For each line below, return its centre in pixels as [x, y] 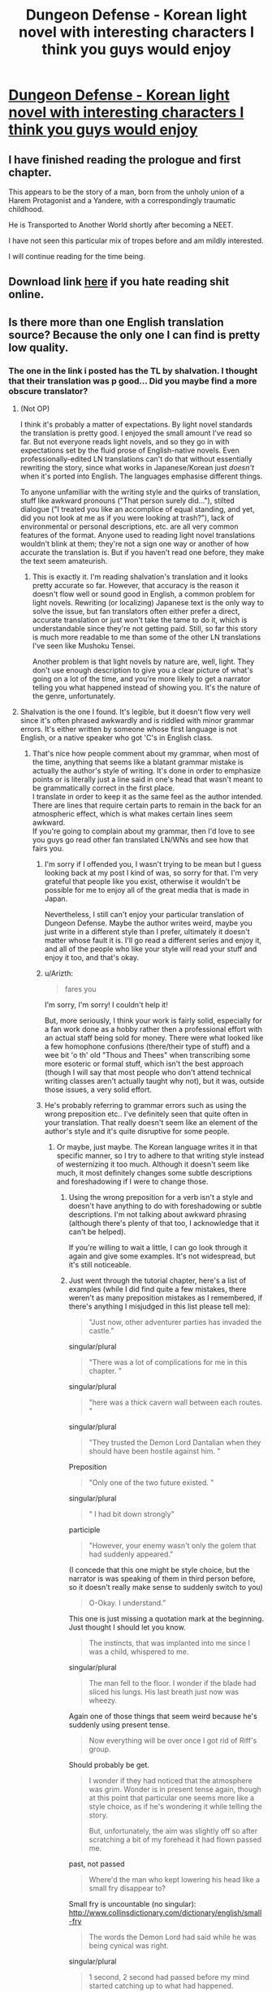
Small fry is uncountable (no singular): [132, 1904]
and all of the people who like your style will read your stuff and [151, 949]
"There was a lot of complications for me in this [168, 1362]
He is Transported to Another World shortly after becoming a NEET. [121, 225]
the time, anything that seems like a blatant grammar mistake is [138, 762]
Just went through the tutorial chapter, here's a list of [158, 1280]
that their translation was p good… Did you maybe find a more [133, 381]
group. [100, 1749]
